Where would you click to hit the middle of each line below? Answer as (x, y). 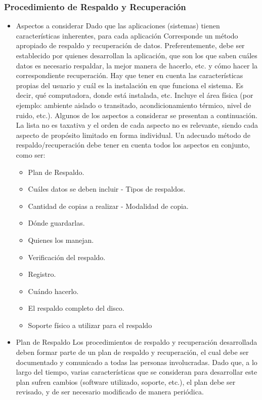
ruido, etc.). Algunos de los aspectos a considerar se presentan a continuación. (137, 115)
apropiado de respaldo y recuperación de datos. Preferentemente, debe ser (130, 45)
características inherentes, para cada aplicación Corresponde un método (127, 35)
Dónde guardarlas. (56, 223)
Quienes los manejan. (61, 240)
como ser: (31, 154)
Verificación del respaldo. (67, 257)
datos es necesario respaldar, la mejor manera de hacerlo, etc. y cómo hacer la (137, 65)
